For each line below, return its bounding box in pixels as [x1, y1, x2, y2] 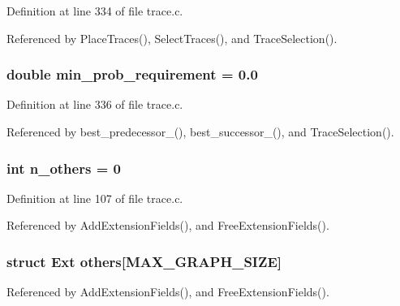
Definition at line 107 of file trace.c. [6, 189, 183, 206]
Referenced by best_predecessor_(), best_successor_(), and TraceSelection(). [6, 123, 394, 140]
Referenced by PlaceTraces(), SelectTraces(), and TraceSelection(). [6, 29, 338, 46]
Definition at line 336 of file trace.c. [6, 96, 183, 113]
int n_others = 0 [6, 157, 121, 178]
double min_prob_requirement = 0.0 [6, 64, 258, 84]
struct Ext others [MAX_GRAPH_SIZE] [6, 251, 282, 271]
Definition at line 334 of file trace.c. [6, 2, 183, 19]
